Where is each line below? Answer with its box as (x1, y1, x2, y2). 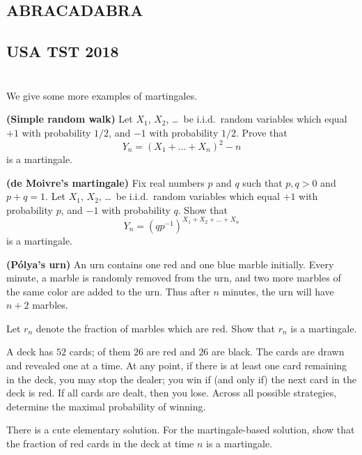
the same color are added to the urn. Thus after (6, 284, 210, 298)
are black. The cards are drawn (212, 344, 345, 359)
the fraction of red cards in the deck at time (6, 436, 194, 451)
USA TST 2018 (6, 40, 119, 62)
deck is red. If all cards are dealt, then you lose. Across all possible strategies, (6, 385, 337, 400)
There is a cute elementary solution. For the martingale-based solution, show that (6, 422, 355, 437)
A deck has (6, 344, 54, 359)
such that (242, 175, 283, 190)
